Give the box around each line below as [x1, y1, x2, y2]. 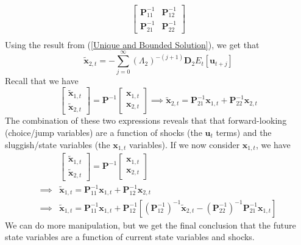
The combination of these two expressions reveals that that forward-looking [5, 114, 287, 127]
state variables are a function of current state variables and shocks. [5, 230, 255, 243]
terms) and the [216, 126, 272, 139]
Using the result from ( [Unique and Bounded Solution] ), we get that [5, 38, 260, 51]
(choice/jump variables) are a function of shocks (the [5, 126, 202, 139]
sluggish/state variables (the [5, 138, 110, 151]
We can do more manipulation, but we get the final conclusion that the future [5, 218, 296, 231]
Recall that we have [5, 74, 79, 87]
